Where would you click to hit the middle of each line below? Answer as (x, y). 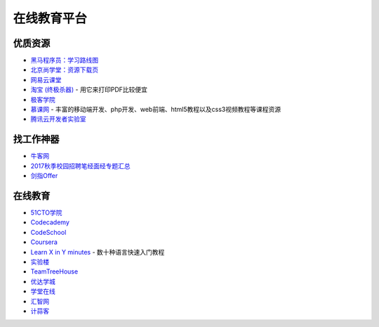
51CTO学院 (46, 212)
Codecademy (50, 222)
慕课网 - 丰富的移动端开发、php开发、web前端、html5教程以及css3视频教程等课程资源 (155, 110)
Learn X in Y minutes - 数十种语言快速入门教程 (98, 252)
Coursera (44, 242)
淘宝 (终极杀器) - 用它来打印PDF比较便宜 (89, 90)
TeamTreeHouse (54, 271)
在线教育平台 (50, 18)
